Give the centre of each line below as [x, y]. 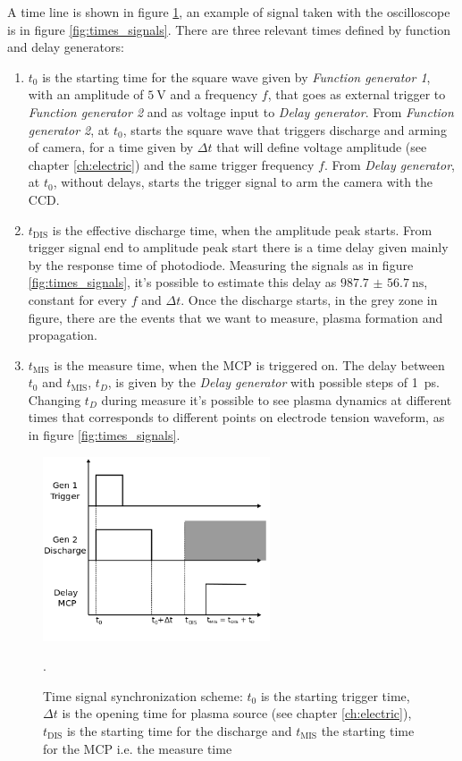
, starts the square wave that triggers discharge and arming [285, 129]
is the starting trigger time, [335, 695]
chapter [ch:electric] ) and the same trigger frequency [171, 164]
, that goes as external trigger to [357, 94]
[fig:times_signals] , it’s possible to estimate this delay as [182, 282]
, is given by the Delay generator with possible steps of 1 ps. [273, 382]
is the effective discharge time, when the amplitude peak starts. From [242, 229]
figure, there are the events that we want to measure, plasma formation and [235, 317]
